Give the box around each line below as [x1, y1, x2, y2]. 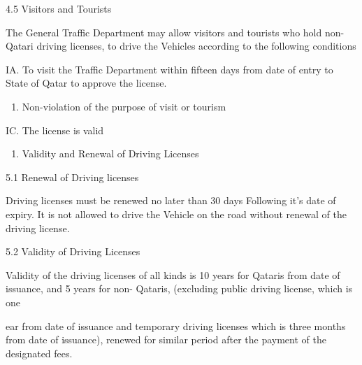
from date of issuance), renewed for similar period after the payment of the [6, 332, 326, 347]
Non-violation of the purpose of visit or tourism [22, 99, 226, 113]
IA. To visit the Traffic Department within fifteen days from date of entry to [6, 62, 333, 76]
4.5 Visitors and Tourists [6, 1, 112, 15]
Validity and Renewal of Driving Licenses [22, 146, 199, 161]
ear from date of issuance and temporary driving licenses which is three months [6, 318, 346, 333]
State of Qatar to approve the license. [6, 76, 167, 90]
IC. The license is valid [6, 122, 104, 137]
